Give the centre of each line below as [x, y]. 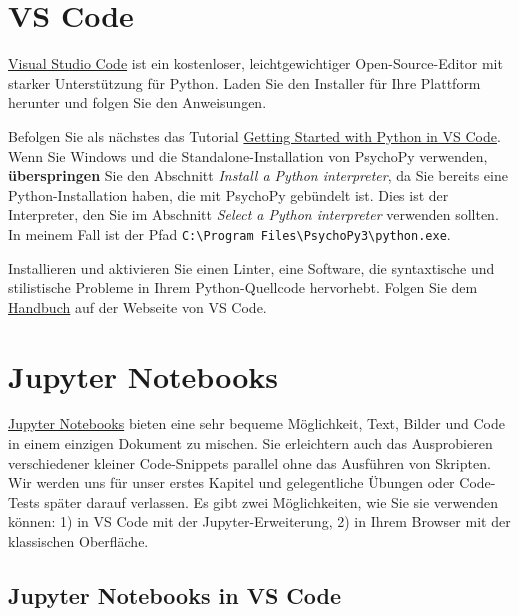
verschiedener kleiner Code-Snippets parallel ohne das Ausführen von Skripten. [249, 462]
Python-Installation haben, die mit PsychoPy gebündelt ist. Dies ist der [228, 194]
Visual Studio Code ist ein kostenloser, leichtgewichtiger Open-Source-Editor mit [255, 63]
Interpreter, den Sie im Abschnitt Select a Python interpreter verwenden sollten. [253, 214]
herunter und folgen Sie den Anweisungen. [137, 102]
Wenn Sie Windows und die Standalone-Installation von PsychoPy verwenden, [248, 155]
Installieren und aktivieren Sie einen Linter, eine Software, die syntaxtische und [251, 267]
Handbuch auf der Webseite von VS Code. [137, 306]
